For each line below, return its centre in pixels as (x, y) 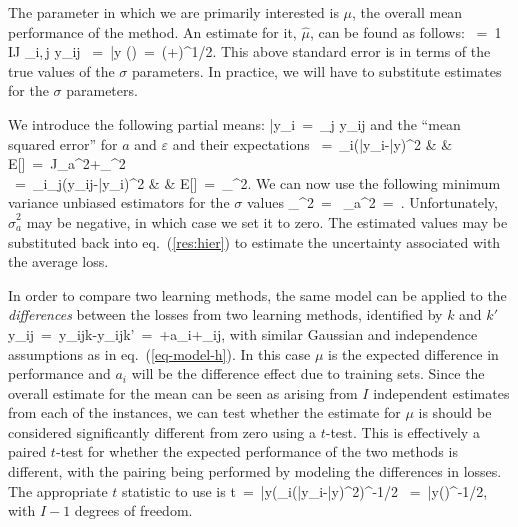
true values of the (61, 70)
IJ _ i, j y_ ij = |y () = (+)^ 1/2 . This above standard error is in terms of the (249, 51)
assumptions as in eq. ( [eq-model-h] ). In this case (159, 353)
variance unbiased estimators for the (119, 202)
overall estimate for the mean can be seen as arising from (183, 392)
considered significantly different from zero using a (162, 431)
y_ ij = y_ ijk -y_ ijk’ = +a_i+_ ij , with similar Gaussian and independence (243, 333)
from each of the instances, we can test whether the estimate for (204, 412)
